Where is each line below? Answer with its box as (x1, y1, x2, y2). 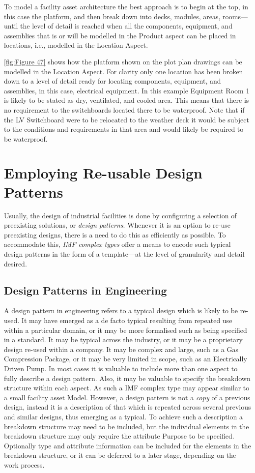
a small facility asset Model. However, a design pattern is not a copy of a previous (4, 392, 251, 402)
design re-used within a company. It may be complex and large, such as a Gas (4, 344, 238, 354)
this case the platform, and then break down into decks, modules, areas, (4, 11, 221, 21)
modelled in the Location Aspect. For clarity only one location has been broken (4, 66, 243, 76)
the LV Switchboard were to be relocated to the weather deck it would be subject (4, 114, 249, 124)
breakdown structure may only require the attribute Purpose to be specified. (4, 431, 234, 441)
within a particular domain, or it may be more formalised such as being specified (4, 325, 247, 335)
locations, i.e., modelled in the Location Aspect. (4, 40, 148, 50)
